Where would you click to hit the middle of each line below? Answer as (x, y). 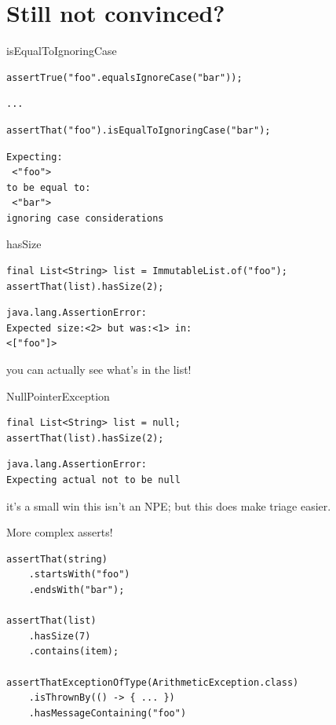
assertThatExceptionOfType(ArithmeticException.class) (153, 682)
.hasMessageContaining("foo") (108, 713)
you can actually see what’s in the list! (99, 370)
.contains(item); (74, 652)
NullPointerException (58, 395)
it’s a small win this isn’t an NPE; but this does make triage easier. (169, 505)
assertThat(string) (57, 559)
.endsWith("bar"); (77, 590)
